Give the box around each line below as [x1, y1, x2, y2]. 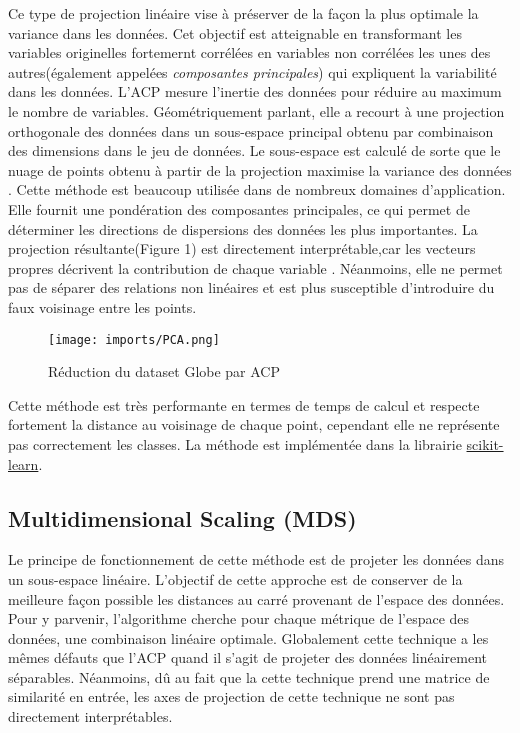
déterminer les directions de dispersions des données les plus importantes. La [8, 218, 478, 239]
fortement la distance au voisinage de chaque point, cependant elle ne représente [8, 414, 500, 435]
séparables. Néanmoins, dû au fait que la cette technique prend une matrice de [8, 666, 490, 687]
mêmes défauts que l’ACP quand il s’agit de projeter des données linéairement [8, 647, 488, 668]
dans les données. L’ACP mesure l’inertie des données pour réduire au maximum [8, 81, 502, 102]
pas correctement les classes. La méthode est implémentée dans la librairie [8, 433, 462, 454]
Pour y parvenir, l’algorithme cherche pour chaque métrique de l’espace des [8, 608, 470, 629]
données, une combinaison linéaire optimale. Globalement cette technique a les [8, 627, 489, 648]
